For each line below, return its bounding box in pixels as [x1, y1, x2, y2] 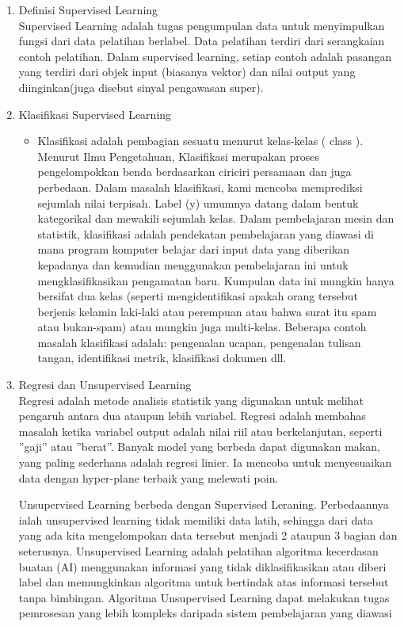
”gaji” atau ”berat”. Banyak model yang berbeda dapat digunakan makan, [18, 438, 380, 455]
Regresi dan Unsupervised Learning [18, 376, 192, 393]
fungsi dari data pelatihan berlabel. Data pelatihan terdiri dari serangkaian [18, 32, 385, 49]
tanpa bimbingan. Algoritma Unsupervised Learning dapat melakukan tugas [18, 589, 390, 605]
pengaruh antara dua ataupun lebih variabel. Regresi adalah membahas [18, 407, 366, 424]
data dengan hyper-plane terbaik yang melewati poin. [18, 469, 279, 486]
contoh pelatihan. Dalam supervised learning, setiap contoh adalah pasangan [18, 48, 392, 64]
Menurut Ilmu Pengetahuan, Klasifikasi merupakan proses [37, 147, 319, 164]
